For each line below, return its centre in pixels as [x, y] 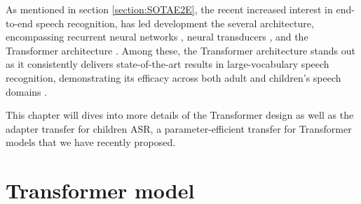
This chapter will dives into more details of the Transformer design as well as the [180, 115]
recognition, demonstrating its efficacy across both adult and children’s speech [173, 77]
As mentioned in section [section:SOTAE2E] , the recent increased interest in [169, 9]
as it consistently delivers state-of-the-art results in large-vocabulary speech [168, 64]
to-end [19, 23]
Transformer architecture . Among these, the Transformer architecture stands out [180, 50]
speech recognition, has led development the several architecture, [175, 23]
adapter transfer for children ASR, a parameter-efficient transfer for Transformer [179, 128]
